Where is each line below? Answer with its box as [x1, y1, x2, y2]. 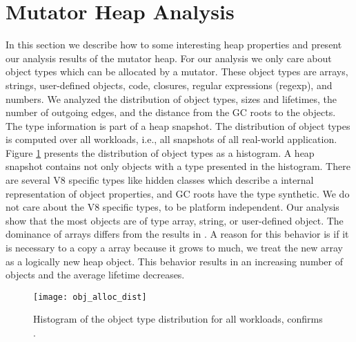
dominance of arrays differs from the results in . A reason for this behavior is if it [6, 227, 349, 241]
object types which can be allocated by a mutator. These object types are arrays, [6, 64, 348, 79]
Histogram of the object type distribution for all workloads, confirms [33, 312, 323, 326]
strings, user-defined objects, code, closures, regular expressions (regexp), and [6, 77, 333, 92]
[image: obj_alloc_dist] [33, 292, 147, 302]
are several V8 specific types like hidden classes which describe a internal [6, 173, 314, 187]
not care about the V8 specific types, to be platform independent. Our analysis [6, 200, 339, 214]
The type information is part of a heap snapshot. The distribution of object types [6, 118, 350, 133]
